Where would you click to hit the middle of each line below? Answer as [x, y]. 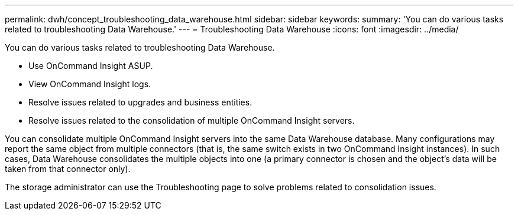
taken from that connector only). [68, 169]
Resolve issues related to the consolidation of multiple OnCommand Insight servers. [192, 120]
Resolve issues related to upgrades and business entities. [140, 102]
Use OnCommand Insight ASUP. [91, 66]
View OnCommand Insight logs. [90, 84]
